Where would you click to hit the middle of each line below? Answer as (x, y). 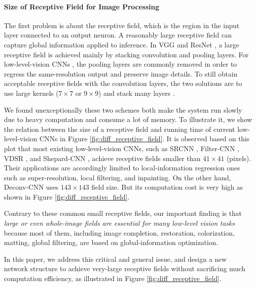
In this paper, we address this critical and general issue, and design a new (115, 259)
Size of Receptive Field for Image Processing (82, 6)
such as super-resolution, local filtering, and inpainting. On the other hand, (118, 177)
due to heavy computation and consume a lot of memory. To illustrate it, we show (128, 119)
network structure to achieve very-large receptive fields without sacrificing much (125, 268)
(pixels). (239, 158)
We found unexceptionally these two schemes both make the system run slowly (123, 109)
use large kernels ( (31, 93)
